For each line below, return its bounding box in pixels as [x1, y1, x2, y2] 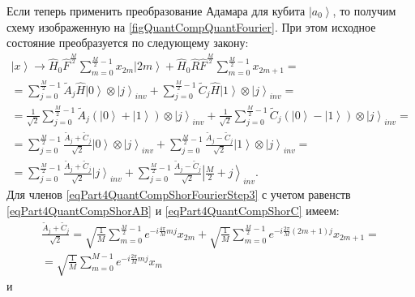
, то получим [332, 2, 396, 19]
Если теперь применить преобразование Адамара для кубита [6, 2, 306, 19]
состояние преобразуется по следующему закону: [6, 34, 249, 51]
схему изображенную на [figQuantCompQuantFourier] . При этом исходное [6, 18, 376, 35]
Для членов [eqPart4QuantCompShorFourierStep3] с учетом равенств [6, 186, 351, 203]
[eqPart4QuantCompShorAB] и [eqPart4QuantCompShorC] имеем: [6, 201, 340, 218]
